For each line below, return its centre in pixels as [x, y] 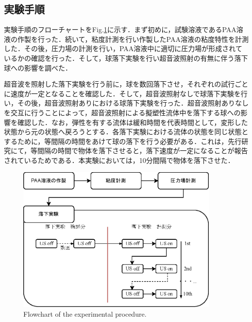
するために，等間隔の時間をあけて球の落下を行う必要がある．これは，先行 [123, 141]
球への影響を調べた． [38, 67]
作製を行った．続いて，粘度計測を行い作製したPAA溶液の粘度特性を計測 [133, 39]
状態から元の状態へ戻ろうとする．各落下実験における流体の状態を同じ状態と [126, 132]
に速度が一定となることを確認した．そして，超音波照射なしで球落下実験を [122, 93]
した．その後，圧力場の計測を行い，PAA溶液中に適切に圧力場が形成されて [123, 48]
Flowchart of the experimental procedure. [85, 313]
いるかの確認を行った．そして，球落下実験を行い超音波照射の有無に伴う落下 [126, 58]
